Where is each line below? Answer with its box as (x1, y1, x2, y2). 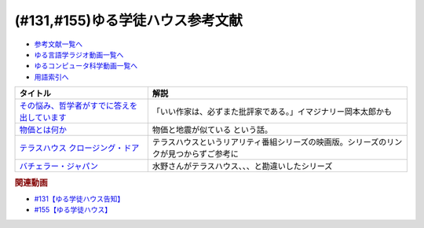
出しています (19, 112, 67, 123)
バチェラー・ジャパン (19, 161, 98, 172)
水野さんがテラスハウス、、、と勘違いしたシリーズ (152, 161, 333, 172)
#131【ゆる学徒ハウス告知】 (34, 193, 125, 204)
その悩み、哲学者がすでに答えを (19, 101, 137, 112)
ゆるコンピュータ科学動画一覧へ (34, 61, 137, 71)
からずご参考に (183, 149, 239, 160)
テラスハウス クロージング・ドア (19, 142, 140, 153)
